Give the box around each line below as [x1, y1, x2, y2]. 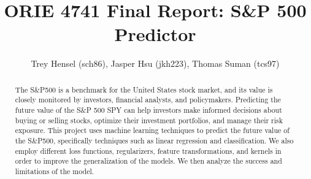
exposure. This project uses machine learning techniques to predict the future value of [15, 125, 290, 135]
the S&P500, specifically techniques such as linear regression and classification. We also [15, 135, 294, 145]
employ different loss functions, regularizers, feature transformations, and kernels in [15, 145, 282, 156]
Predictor [114, 21, 196, 47]
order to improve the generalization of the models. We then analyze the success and [15, 156, 282, 166]
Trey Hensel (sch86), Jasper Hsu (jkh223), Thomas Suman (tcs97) [31, 57, 280, 70]
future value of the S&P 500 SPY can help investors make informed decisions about [15, 105, 282, 115]
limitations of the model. [15, 166, 94, 176]
